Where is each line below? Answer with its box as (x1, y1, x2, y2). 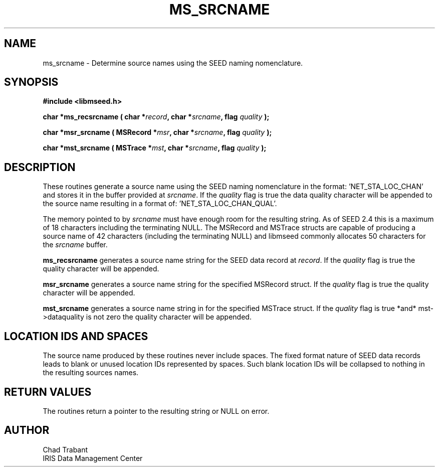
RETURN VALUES (4, 385, 92, 398)
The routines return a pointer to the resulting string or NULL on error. (43, 406, 270, 415)
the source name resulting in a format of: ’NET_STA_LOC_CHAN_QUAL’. (43, 199, 277, 208)
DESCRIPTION (4, 161, 76, 174)
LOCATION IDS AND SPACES (4, 330, 148, 343)
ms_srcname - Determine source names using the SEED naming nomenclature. (43, 58, 303, 67)
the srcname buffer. (43, 240, 108, 249)
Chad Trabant (43, 445, 88, 454)
